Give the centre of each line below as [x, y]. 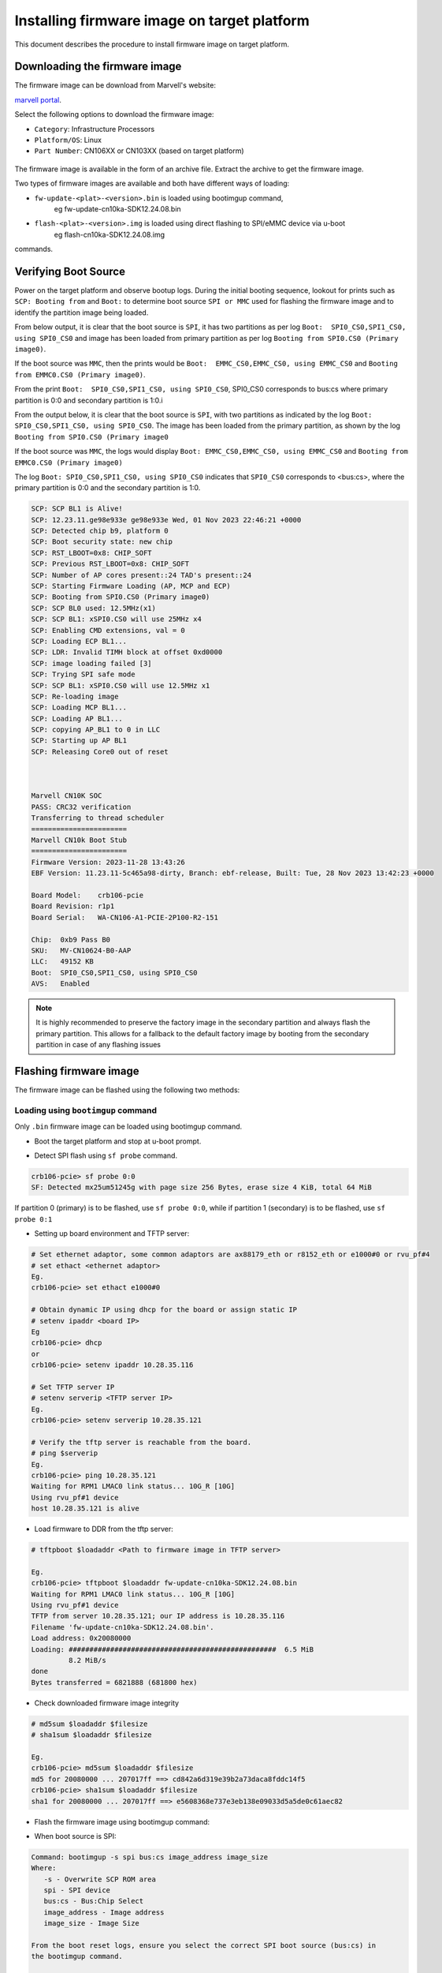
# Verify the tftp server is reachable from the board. [141, 1442]
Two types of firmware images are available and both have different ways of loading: [152, 183]
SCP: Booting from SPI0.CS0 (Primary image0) [121, 597]
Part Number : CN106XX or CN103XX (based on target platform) [139, 151]
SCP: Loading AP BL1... [77, 719]
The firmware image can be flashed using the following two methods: [127, 1090]
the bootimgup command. [77, 1956]
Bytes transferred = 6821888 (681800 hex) [114, 1682]
